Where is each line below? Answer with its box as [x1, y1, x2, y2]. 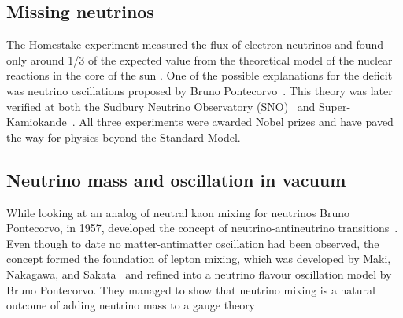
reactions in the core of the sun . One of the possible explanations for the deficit [6, 67, 393, 83]
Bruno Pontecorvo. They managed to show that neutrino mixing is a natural [6, 281, 375, 298]
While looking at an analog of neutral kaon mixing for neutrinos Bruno [6, 204, 350, 220]
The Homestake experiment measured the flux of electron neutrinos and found [6, 36, 384, 53]
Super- [319, 98, 351, 114]
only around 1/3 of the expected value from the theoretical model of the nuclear [6, 51, 393, 68]
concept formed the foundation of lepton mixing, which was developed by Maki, [6, 250, 391, 267]
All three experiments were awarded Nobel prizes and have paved [79, 113, 394, 130]
